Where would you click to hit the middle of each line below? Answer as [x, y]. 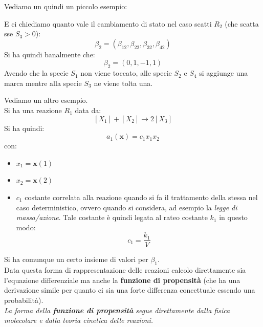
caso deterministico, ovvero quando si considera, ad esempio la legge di [127, 207]
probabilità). [24, 300]
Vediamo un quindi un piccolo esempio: [66, 6]
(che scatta [242, 23]
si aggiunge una [224, 73]
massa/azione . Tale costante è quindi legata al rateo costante [112, 217]
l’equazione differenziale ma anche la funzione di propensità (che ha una [122, 280]
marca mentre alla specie [43, 83]
